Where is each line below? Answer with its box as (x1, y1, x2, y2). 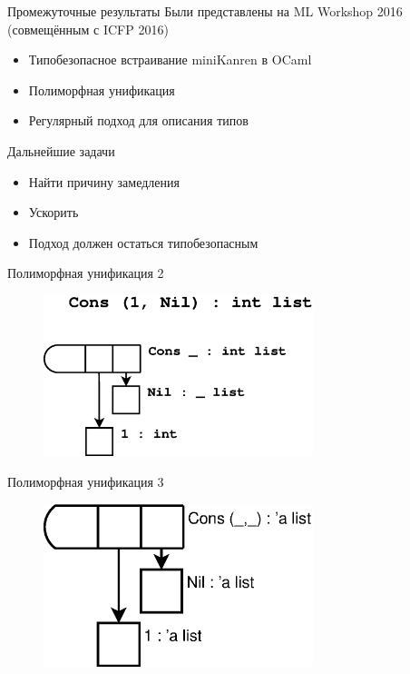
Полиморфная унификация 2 (7, 263, 164, 282)
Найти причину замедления (28, 172, 180, 191)
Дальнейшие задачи (7, 141, 115, 160)
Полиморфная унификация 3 (7, 471, 164, 491)
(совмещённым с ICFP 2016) (7, 19, 169, 38)
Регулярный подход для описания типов (28, 111, 249, 130)
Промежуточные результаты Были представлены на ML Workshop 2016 (7, 2, 403, 20)
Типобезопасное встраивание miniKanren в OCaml (28, 50, 312, 69)
